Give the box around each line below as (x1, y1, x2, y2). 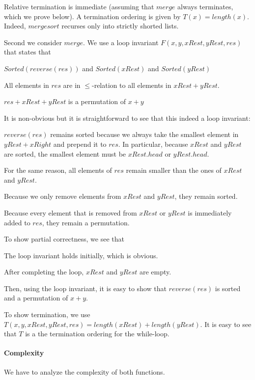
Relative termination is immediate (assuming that (4, 1, 154, 11)
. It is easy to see (200, 319, 252, 329)
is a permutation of (68, 96, 126, 107)
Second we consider (4, 37, 62, 47)
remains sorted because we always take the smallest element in (50, 129, 239, 139)
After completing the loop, (4, 267, 84, 277)
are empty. (139, 267, 171, 277)
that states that (4, 47, 51, 57)
